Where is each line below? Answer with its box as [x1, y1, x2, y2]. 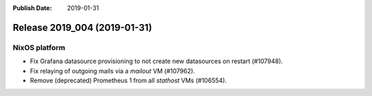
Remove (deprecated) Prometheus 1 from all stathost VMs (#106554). [30, 76, 227, 84]
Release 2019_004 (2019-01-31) [12, 21, 152, 34]
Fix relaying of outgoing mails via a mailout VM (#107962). [30, 67, 196, 75]
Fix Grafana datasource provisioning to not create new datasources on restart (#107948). [30, 57, 283, 65]
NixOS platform [12, 43, 65, 52]
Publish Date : [12, 4, 52, 12]
